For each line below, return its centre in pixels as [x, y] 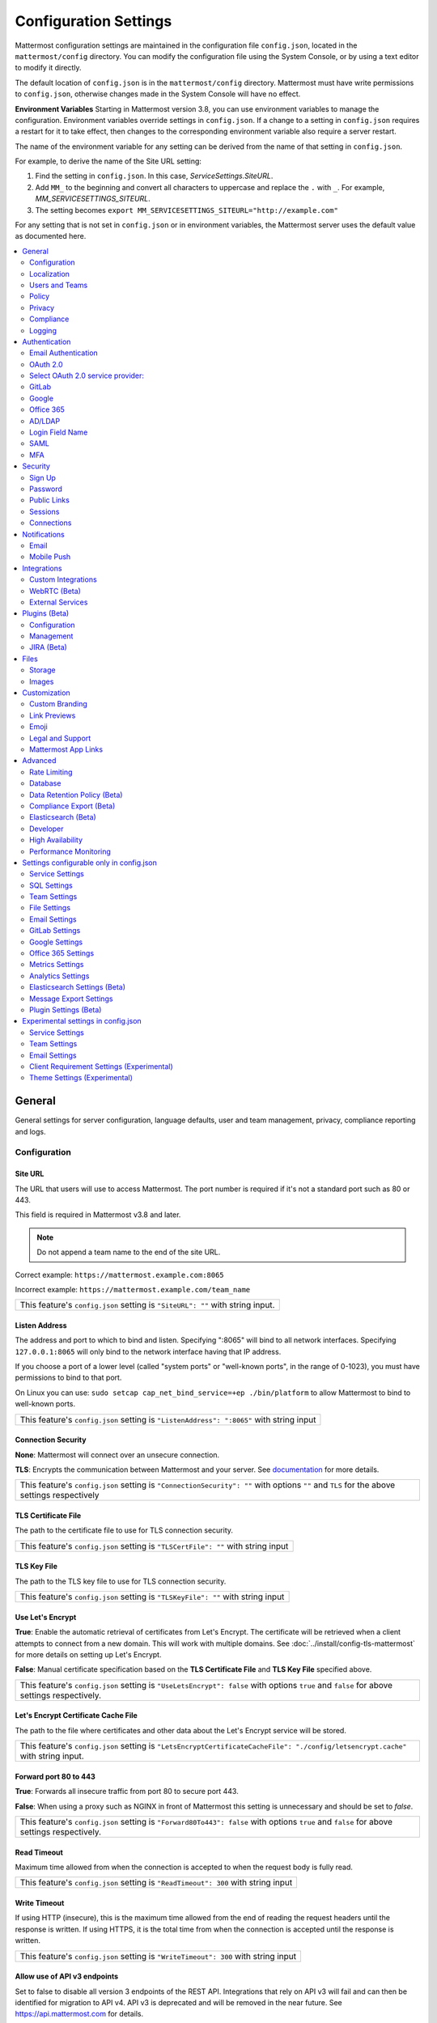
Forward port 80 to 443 [55, 1776]
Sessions [45, 511]
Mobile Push [50, 557]
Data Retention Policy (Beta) [76, 795]
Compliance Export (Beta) [72, 806]
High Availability [56, 840]
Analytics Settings [59, 976]
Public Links [50, 500]
